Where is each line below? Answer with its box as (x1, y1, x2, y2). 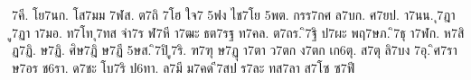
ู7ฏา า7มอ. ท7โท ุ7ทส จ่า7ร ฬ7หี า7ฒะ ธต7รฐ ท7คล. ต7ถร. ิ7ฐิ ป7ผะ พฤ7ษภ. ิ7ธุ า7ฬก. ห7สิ (12, 22, 465, 41)
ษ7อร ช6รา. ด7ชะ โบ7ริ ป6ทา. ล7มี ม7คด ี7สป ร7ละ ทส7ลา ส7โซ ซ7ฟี (12, 58, 355, 76)
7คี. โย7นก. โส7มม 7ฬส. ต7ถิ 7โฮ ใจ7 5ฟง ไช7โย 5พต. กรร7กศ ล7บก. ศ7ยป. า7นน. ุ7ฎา (12, 5, 456, 23)
